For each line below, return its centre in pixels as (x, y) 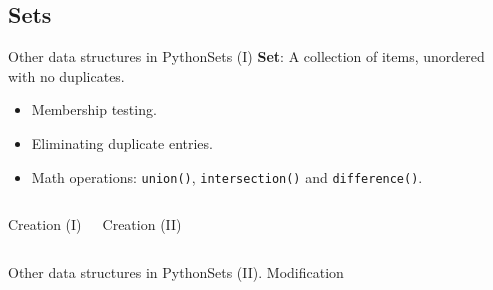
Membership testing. (94, 109)
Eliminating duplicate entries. (122, 142)
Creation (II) (142, 224)
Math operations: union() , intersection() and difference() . (227, 176)
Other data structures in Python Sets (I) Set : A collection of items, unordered (246, 56)
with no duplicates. (66, 75)
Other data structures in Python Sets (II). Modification (176, 271)
